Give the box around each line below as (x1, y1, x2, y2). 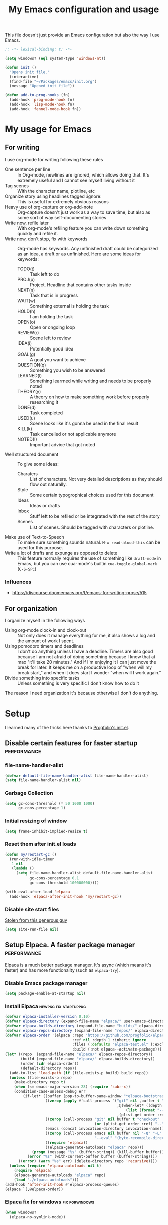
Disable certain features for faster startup (5, 739, 138, 748)
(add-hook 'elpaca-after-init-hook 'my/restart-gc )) (9, 894, 122, 899)
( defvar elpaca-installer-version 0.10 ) (5, 1014, 91, 1019)
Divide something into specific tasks (5, 675, 80, 681)
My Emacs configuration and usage (8, 4, 159, 15)
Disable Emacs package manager (5, 979, 88, 986)
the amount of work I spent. (17, 638, 75, 644)
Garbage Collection (5, 790, 53, 797)
